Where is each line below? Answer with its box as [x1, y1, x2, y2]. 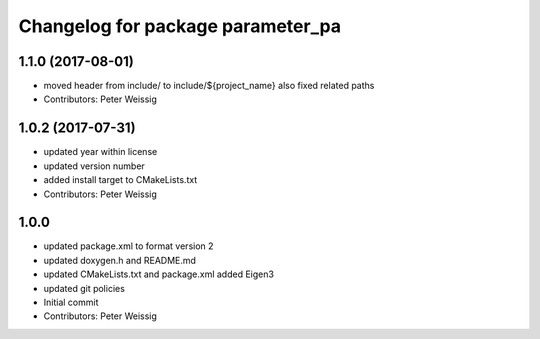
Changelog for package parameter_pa [18, 15, 342, 37]
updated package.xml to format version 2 [43, 240, 214, 252]
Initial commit [43, 296, 99, 308]
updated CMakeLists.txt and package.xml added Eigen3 [43, 268, 275, 280]
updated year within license [43, 146, 158, 158]
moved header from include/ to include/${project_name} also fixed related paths [43, 80, 375, 92]
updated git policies [43, 282, 125, 294]
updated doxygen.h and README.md [43, 254, 197, 266]
